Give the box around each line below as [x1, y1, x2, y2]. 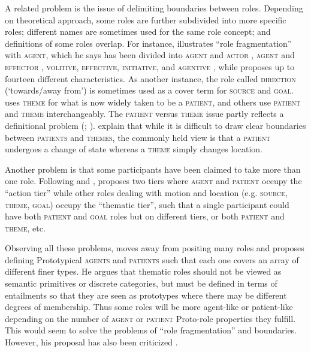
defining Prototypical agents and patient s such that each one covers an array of [5, 253, 299, 266]
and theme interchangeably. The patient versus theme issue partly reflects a [5, 107, 284, 120]
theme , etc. [5, 221, 46, 234]
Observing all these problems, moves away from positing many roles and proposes [5, 242, 304, 254]
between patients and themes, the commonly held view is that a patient [5, 131, 271, 143]
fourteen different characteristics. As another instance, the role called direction [5, 72, 296, 85]
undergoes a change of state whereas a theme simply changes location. [5, 143, 262, 155]
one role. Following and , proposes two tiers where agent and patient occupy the [5, 175, 302, 187]
